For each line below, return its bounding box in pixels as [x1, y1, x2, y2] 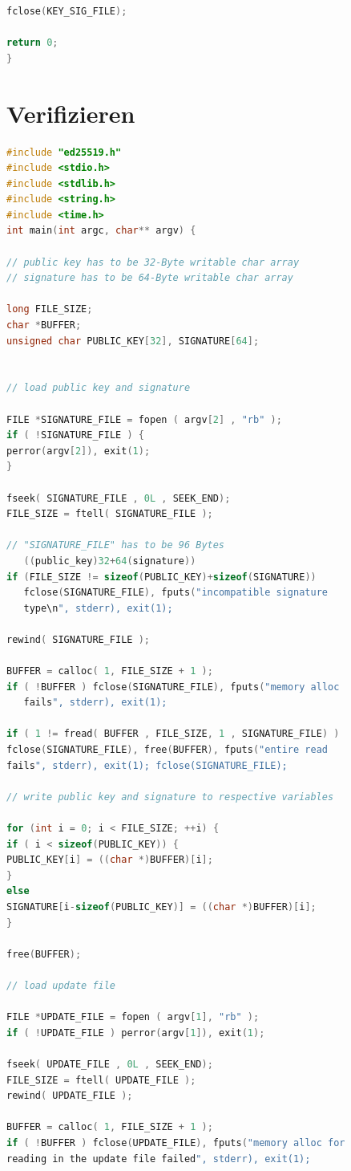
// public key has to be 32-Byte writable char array [6, 256, 300, 268]
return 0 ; [6, 37, 58, 49]
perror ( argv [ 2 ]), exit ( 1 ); [6, 445, 151, 457]
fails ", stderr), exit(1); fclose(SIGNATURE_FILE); [6, 759, 288, 771]
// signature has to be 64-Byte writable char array [6, 272, 293, 284]
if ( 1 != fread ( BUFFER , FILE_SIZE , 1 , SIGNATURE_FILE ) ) [6, 728, 340, 740]
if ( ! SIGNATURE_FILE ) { [6, 429, 144, 441]
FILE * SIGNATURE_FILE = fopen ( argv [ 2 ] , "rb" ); [6, 413, 282, 425]
